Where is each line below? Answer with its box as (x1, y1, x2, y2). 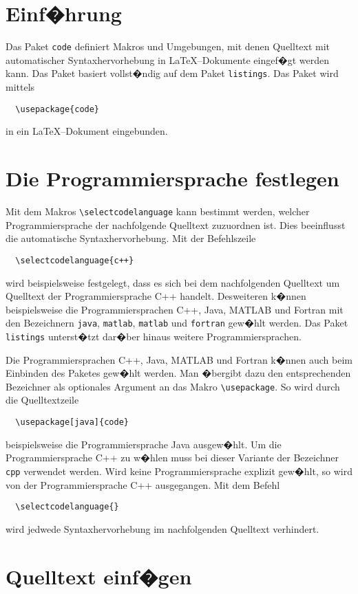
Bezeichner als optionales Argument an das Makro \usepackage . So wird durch (6, 379, 340, 393)
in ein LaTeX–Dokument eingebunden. (6, 124, 168, 138)
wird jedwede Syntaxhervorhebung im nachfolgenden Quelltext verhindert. (6, 521, 319, 536)
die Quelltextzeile (6, 393, 79, 407)
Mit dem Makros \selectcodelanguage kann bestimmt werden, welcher (6, 204, 310, 218)
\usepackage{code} (15, 104, 100, 114)
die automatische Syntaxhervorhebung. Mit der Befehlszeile (6, 231, 256, 245)
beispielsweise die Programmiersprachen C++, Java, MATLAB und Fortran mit (6, 302, 344, 316)
